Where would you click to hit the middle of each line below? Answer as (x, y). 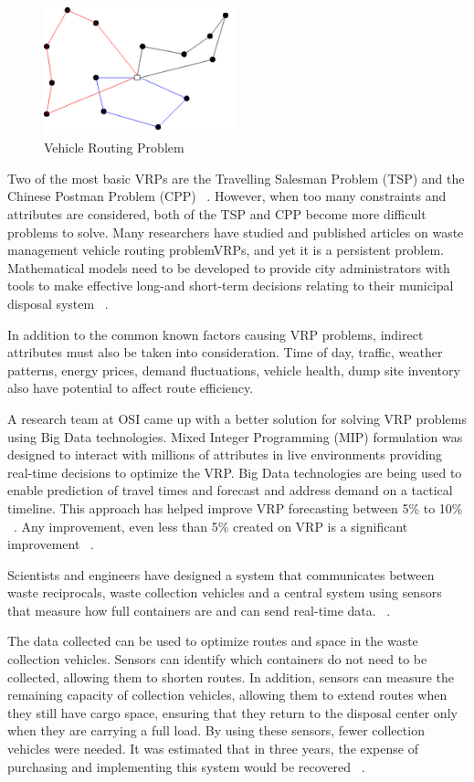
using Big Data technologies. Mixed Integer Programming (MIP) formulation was (235, 436)
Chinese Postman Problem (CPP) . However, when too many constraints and (227, 196)
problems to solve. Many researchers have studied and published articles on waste (236, 232)
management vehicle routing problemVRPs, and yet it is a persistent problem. (226, 250)
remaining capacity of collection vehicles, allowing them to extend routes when (227, 695)
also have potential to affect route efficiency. (131, 388)
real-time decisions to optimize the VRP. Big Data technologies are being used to (235, 472)
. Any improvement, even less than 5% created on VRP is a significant (211, 526)
